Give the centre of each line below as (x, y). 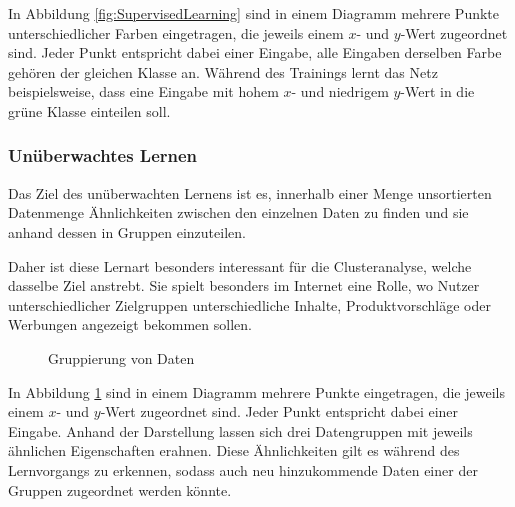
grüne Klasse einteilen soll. (89, 110)
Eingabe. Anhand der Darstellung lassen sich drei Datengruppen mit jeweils (240, 430)
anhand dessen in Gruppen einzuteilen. (127, 231)
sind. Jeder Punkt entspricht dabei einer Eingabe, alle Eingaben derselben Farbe (255, 52)
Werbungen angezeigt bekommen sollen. (130, 324)
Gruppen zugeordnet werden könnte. (120, 489)
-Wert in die (437, 91)
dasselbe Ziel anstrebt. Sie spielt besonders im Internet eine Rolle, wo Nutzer (244, 285)
